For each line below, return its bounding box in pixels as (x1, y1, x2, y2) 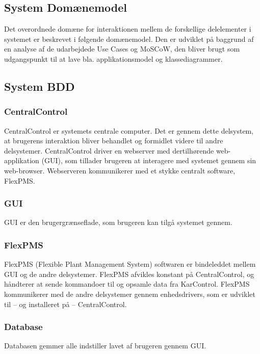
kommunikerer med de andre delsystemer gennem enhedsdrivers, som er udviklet (4, 288, 255, 299)
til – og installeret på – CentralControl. (4, 298, 127, 309)
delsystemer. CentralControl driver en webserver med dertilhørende (4, 145, 214, 156)
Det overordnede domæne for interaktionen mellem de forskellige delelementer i (4, 23, 251, 34)
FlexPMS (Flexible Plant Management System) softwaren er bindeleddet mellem (4, 259, 256, 269)
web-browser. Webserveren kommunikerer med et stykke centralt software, (4, 165, 236, 175)
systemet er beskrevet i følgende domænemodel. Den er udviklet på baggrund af (4, 33, 254, 44)
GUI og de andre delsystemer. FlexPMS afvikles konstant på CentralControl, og (4, 268, 254, 279)
